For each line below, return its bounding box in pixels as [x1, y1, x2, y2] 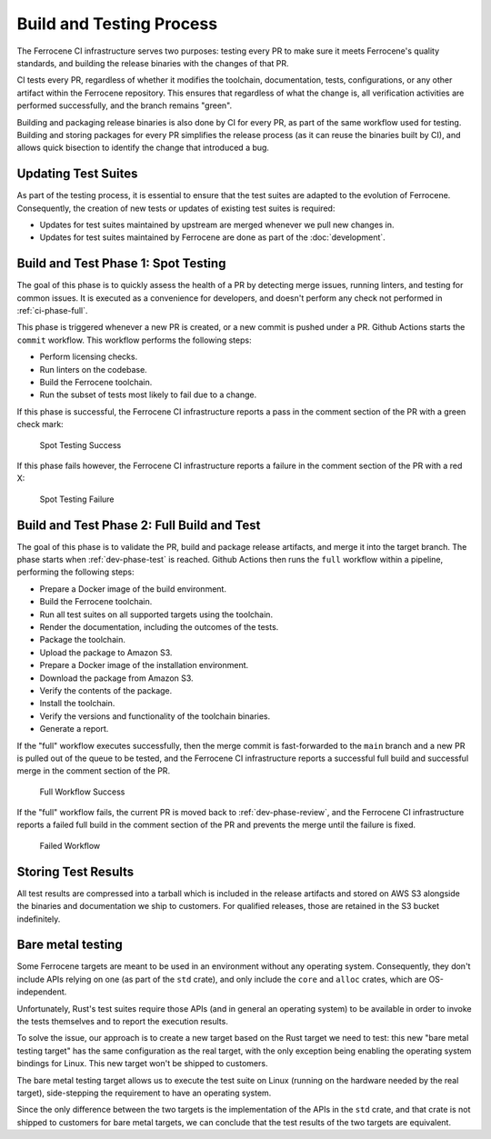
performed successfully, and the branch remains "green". [16, 100, 232, 111]
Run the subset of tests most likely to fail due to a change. [39, 389, 257, 400]
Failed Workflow [39, 840, 101, 851]
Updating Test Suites [16, 166, 138, 182]
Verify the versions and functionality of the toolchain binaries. [39, 710, 271, 722]
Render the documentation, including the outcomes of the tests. [39, 621, 279, 632]
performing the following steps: [16, 566, 135, 577]
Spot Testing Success [39, 439, 122, 450]
